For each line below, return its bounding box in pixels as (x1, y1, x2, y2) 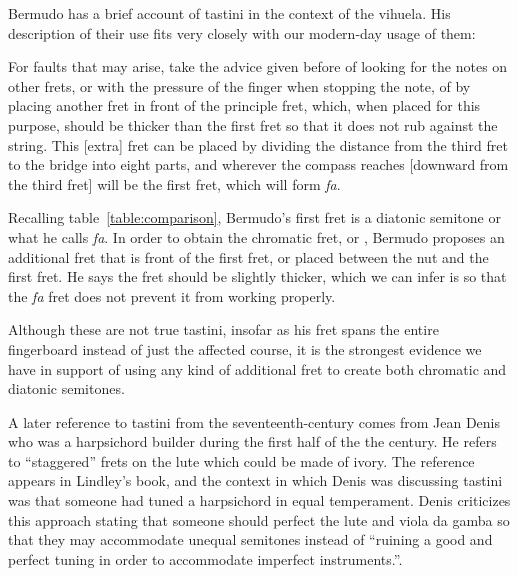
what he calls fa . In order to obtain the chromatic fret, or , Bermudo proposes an (8, 226, 505, 247)
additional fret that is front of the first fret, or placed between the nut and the (8, 246, 489, 267)
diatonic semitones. (8, 378, 125, 399)
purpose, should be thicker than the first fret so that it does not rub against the (8, 114, 498, 135)
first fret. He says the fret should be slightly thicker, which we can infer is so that (8, 266, 507, 287)
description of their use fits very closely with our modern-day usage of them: (8, 22, 476, 43)
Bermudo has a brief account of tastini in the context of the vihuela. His (8, 3, 451, 23)
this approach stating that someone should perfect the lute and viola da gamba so (8, 509, 510, 530)
